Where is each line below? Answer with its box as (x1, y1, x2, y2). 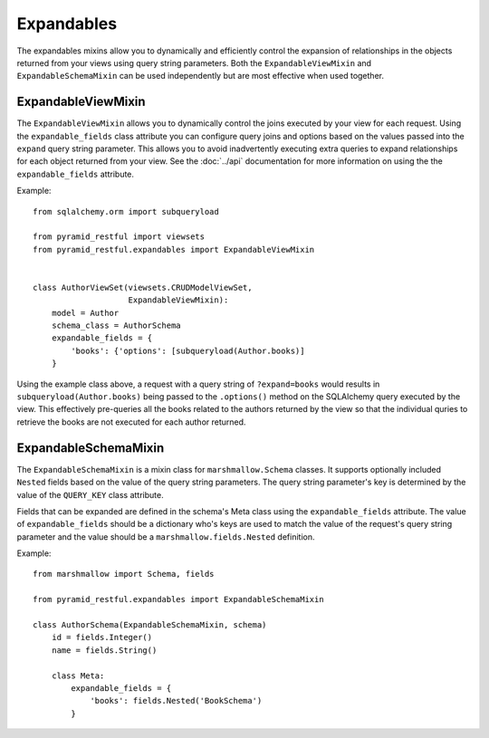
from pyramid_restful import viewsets (33, 232, 206, 242)
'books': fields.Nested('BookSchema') (90, 695, 263, 706)
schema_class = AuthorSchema (51, 321, 181, 331)
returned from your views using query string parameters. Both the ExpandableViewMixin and (16, 57, 371, 68)
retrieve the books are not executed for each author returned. (16, 417, 246, 427)
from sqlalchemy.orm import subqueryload (33, 206, 219, 216)
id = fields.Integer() (51, 632, 153, 643)
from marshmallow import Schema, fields (33, 569, 215, 580)
